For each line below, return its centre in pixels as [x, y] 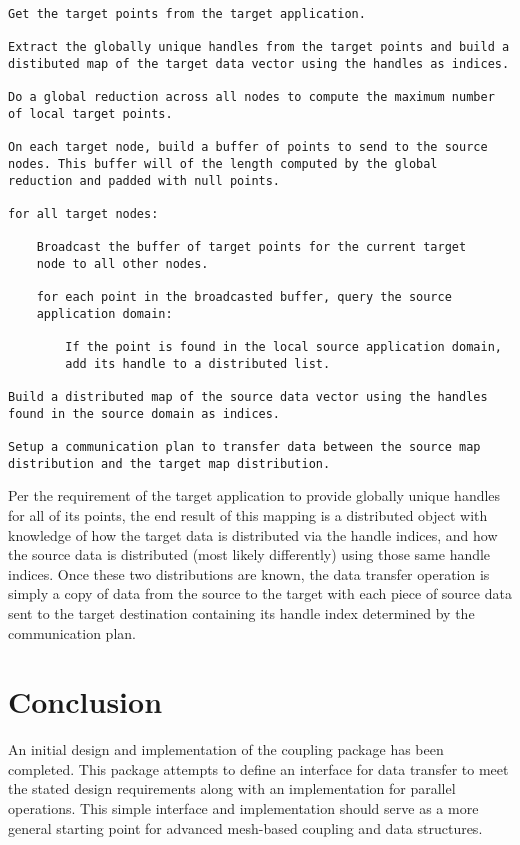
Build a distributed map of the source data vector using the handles [248, 397]
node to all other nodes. [122, 263]
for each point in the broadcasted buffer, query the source [244, 297]
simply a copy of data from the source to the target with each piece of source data [260, 593]
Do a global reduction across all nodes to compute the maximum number [251, 97]
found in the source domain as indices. [144, 413]
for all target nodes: [83, 213]
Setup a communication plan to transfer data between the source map [244, 447]
